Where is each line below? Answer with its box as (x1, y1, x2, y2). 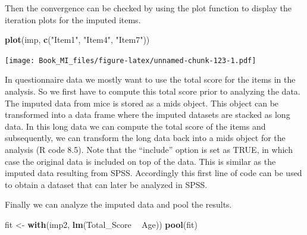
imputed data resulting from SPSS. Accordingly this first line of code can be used (5, 167, 302, 179)
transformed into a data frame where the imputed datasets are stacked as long (5, 108, 290, 121)
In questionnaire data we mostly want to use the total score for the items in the (5, 73, 296, 86)
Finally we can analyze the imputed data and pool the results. (5, 198, 232, 211)
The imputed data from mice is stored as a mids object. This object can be (5, 96, 279, 109)
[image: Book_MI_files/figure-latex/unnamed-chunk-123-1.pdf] (5, 56, 256, 65)
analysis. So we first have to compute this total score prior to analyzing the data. (5, 85, 300, 98)
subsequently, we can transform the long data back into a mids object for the (5, 131, 286, 144)
